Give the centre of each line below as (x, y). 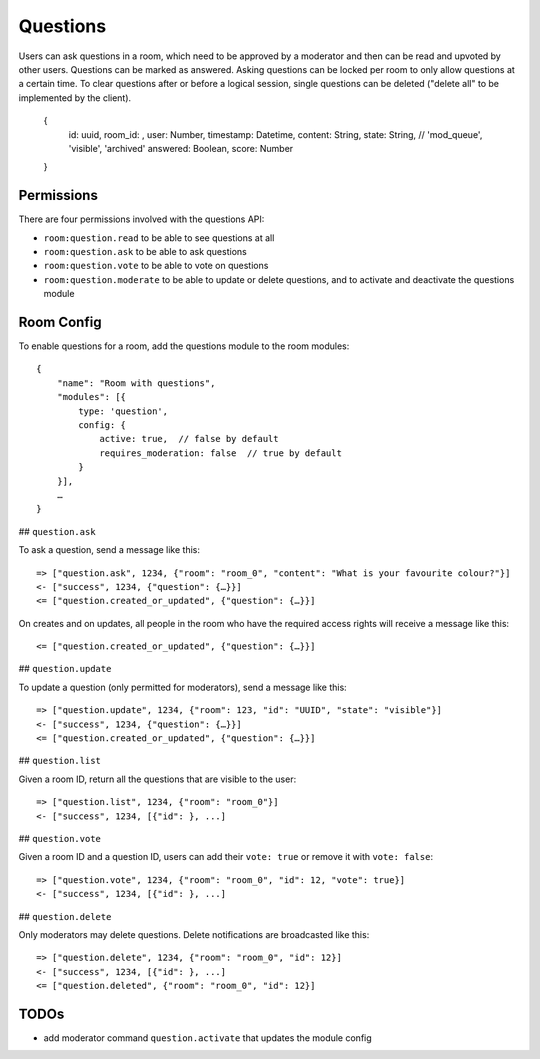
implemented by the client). (75, 97)
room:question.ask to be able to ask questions (145, 251)
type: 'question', (123, 411)
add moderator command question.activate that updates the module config (207, 1038)
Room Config (60, 321)
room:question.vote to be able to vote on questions (156, 266)
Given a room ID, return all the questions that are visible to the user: (157, 779)
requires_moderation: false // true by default (220, 453)
